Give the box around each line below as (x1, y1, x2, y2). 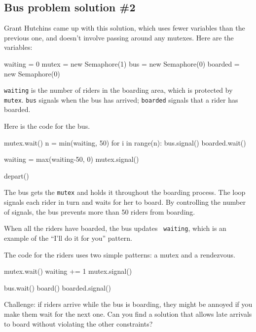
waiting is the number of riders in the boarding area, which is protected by (4, 85, 233, 95)
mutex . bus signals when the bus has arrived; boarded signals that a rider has (4, 94, 238, 105)
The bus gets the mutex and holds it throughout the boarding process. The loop (4, 187, 246, 197)
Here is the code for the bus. (4, 121, 90, 131)
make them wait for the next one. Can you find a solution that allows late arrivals (4, 308, 252, 319)
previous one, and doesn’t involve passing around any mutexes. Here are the (4, 32, 234, 42)
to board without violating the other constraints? (4, 318, 153, 329)
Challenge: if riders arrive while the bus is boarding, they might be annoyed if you (4, 299, 253, 309)
